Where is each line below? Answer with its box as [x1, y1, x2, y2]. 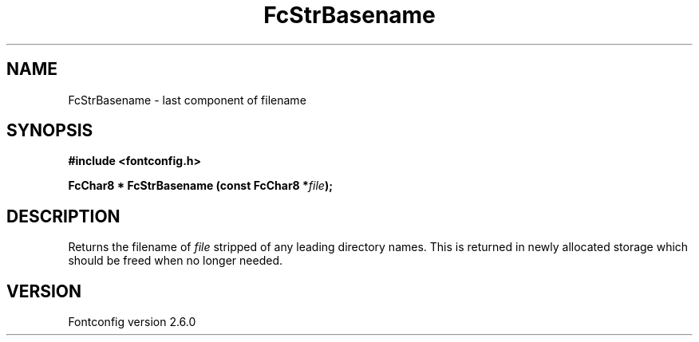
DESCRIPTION [6, 206, 120, 226]
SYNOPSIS [6, 120, 93, 141]
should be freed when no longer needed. [68, 254, 283, 268]
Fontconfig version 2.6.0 [68, 315, 196, 329]
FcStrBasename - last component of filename [68, 92, 306, 107]
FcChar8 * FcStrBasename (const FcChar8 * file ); [68, 179, 334, 193]
